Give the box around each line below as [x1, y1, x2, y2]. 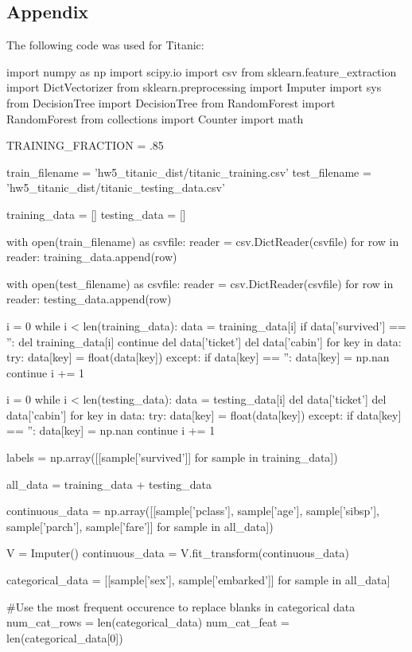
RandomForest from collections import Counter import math [6, 110, 304, 127]
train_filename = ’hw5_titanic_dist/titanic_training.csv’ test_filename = [6, 163, 371, 180]
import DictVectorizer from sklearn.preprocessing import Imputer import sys [6, 79, 382, 96]
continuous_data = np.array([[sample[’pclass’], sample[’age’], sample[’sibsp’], [6, 502, 379, 519]
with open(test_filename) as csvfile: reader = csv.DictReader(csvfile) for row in [6, 275, 394, 291]
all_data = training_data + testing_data [6, 475, 212, 492]
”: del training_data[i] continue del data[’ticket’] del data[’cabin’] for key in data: [6, 333, 402, 349]
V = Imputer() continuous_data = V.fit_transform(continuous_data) [6, 545, 349, 561]
